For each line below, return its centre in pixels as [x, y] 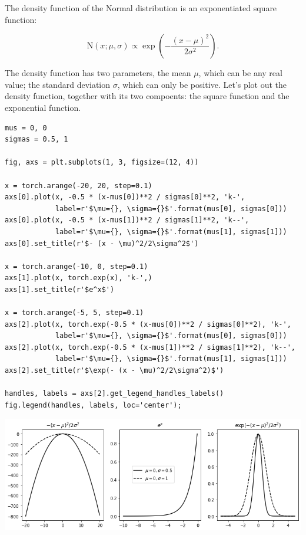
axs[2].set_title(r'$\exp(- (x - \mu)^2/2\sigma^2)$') [114, 371]
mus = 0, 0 [26, 128]
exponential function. [43, 107]
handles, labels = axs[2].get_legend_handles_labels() [114, 394]
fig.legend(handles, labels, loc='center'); [93, 405]
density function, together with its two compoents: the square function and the [147, 96]
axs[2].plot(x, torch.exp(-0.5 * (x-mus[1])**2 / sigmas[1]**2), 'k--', [150, 347]
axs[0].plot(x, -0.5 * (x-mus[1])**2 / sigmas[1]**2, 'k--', [127, 220]
